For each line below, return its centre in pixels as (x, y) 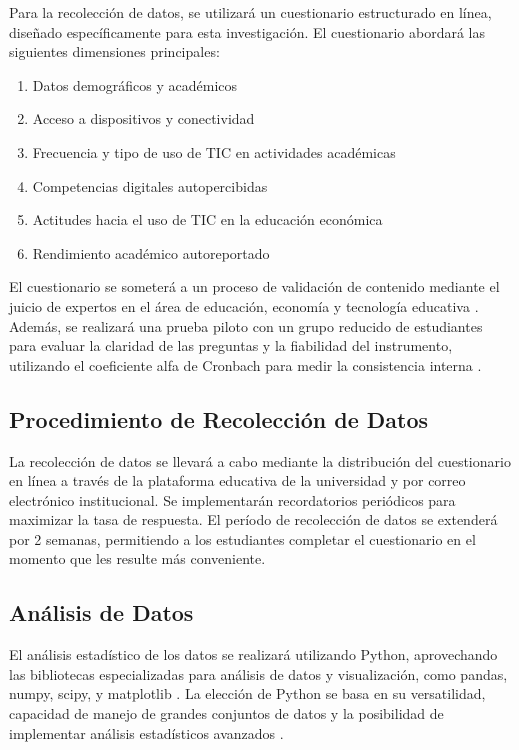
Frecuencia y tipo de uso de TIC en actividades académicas (214, 151)
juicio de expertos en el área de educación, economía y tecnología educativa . (244, 305)
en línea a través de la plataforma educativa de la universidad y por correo (237, 480)
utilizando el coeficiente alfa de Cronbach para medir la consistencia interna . (245, 364)
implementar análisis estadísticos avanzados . (146, 732)
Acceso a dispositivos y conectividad (143, 118)
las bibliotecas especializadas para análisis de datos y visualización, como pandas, (258, 673)
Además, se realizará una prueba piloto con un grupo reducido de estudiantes (246, 325)
